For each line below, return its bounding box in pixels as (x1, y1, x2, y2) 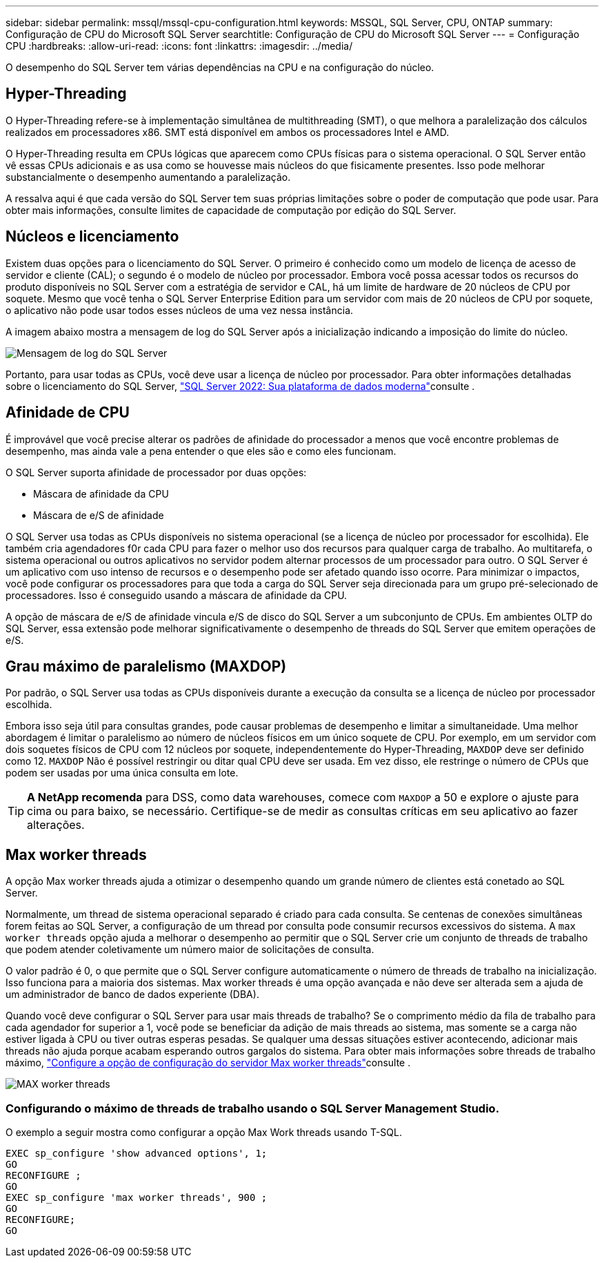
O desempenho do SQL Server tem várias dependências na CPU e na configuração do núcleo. (6, 61, 434, 73)
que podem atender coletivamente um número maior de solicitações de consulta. (6, 943, 374, 956)
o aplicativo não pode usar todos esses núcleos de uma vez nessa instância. (6, 304, 354, 316)
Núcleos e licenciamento (6, 228, 179, 246)
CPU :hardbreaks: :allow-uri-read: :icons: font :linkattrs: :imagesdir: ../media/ (6, 40, 353, 52)
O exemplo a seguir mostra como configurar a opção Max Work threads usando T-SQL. (6, 1126, 402, 1138)
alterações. (27, 818, 85, 832)
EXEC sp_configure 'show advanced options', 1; (6, 1147, 268, 1159)
